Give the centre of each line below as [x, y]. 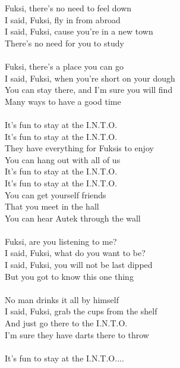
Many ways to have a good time [63, 101]
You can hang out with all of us [63, 159]
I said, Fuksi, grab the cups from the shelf [81, 311]
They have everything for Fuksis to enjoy [79, 148]
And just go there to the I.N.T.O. [66, 323]
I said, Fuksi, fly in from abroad [63, 19]
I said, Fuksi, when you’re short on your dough [90, 78]
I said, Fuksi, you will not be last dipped [79, 265]
